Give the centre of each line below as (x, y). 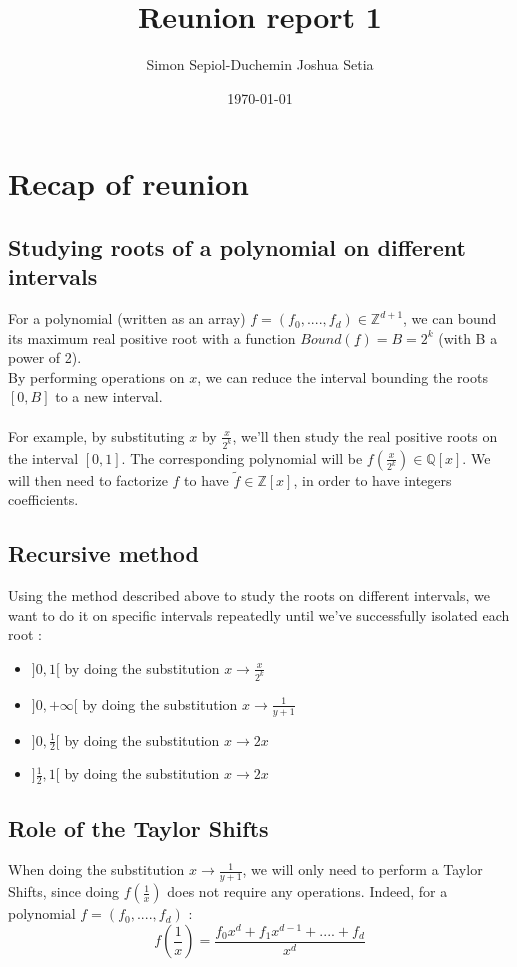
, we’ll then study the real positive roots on (365, 435)
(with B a (468, 337)
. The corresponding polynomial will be (242, 457)
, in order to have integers (372, 479)
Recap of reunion (128, 183)
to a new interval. (109, 396)
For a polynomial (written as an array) (127, 318)
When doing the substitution (96, 869)
